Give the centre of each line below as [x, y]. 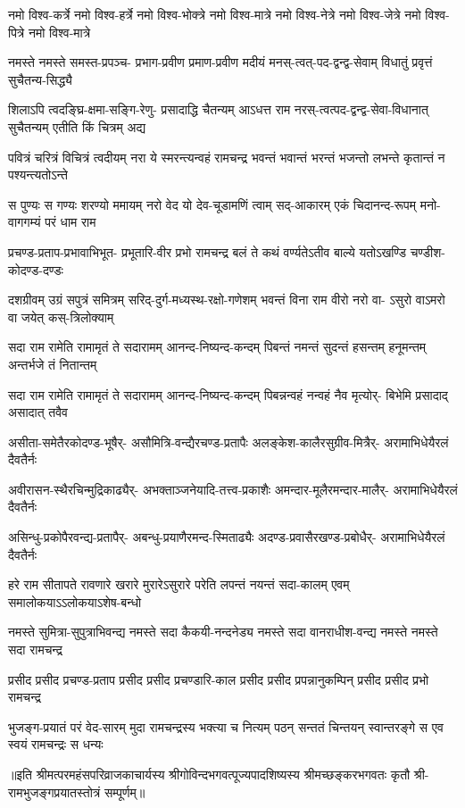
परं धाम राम [71, 222]
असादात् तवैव [38, 412]
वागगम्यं [25, 222]
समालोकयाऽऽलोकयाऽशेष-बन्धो [75, 601]
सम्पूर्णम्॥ [125, 791]
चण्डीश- [428, 251]
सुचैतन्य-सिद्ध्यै [40, 79]
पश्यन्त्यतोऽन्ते [38, 175]
